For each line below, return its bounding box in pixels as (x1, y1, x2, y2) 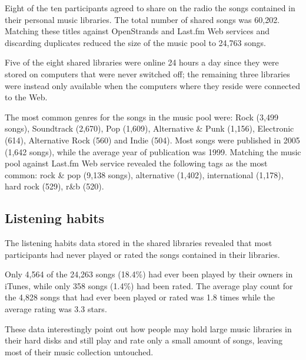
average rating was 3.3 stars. (5, 303, 107, 315)
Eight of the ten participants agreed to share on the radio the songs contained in (5, 2, 295, 14)
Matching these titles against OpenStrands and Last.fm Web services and (5, 25, 270, 37)
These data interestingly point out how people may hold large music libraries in (5, 322, 292, 335)
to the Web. (5, 91, 48, 103)
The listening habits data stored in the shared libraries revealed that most (5, 237, 272, 249)
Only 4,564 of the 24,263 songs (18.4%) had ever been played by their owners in (5, 268, 293, 280)
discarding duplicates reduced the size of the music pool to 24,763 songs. (5, 36, 266, 48)
